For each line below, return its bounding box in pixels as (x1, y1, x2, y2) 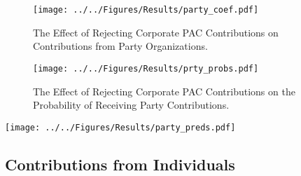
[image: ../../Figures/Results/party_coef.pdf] (33, 5, 259, 15)
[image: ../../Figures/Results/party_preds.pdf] (5, 122, 236, 133)
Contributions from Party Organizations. (33, 39, 208, 53)
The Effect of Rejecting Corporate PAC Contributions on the (33, 83, 295, 98)
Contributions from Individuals (5, 153, 235, 175)
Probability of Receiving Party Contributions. (33, 97, 230, 112)
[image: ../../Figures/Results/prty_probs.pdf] (33, 63, 259, 74)
